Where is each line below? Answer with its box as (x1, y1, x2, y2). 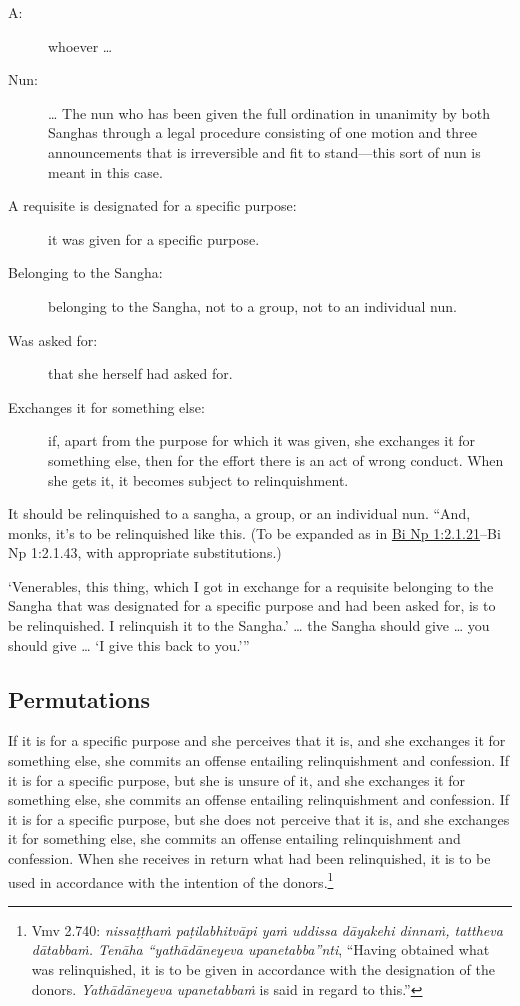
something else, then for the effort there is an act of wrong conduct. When (48, 449, 504, 470)
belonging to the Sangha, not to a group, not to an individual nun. (48, 295, 457, 316)
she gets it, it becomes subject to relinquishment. (48, 469, 349, 490)
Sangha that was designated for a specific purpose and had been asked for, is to (8, 595, 496, 616)
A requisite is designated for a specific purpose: (8, 195, 297, 216)
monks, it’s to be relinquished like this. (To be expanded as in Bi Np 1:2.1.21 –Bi (8, 522, 501, 543)
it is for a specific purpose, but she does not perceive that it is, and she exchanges (8, 808, 510, 829)
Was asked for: (8, 329, 98, 350)
